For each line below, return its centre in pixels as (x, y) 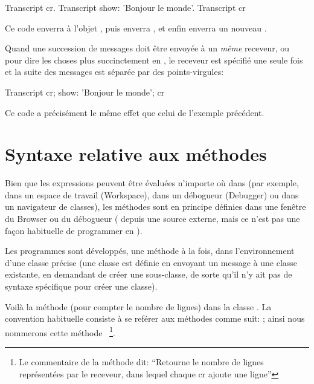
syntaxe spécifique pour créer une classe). (81, 286)
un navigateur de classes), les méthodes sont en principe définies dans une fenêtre (155, 207)
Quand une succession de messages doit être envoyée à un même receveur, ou (147, 48)
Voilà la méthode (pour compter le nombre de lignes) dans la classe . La (138, 306)
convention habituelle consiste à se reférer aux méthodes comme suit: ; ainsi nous (155, 318)
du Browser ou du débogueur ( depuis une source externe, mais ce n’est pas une (152, 219)
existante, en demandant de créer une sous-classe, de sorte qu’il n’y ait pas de (149, 274)
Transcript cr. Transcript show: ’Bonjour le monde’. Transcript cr (125, 7)
